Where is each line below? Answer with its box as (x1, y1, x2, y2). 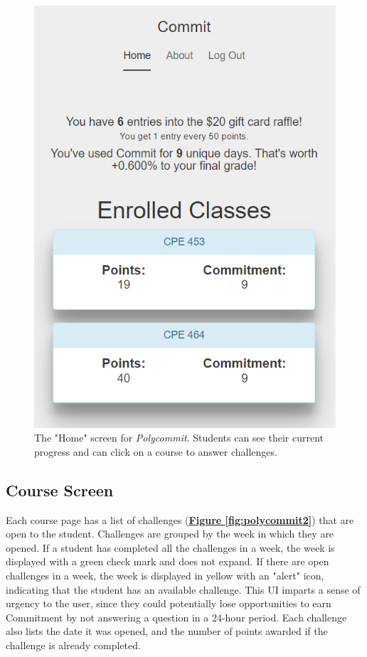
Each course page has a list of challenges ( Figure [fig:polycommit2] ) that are (6, 512, 354, 527)
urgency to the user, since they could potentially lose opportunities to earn (6, 596, 331, 611)
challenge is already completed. (6, 637, 141, 652)
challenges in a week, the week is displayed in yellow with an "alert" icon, (6, 567, 324, 582)
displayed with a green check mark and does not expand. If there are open (6, 554, 329, 569)
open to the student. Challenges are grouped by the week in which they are (6, 526, 334, 541)
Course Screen (6, 479, 114, 501)
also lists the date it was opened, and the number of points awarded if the (6, 624, 328, 639)
